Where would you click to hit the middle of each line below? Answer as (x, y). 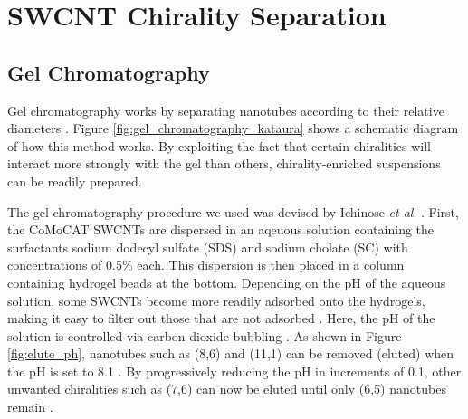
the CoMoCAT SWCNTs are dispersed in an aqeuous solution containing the (221, 229)
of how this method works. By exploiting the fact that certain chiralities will (219, 145)
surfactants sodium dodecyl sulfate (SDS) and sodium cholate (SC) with (208, 247)
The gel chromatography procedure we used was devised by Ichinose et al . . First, (233, 211)
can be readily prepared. (75, 181)
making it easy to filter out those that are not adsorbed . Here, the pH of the (221, 318)
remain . (30, 407)
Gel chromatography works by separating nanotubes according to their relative (226, 110)
